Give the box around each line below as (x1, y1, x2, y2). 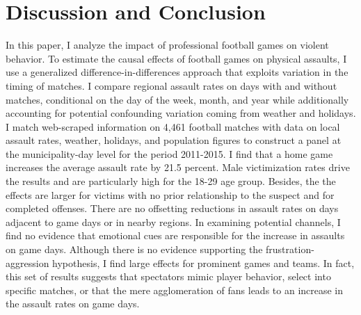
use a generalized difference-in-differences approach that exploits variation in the (6, 65, 348, 79)
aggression (6, 255, 49, 270)
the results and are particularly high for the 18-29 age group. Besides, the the (6, 174, 336, 188)
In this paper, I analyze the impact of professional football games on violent (6, 38, 329, 52)
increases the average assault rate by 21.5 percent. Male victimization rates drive (6, 160, 350, 175)
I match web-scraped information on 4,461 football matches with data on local (6, 119, 340, 134)
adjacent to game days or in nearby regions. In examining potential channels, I (6, 214, 341, 229)
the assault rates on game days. (6, 296, 140, 311)
